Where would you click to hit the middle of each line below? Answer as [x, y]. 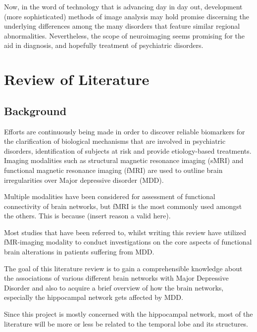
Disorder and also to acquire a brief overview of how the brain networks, [114, 287]
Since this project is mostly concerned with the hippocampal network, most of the [128, 314]
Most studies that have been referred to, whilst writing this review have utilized [125, 232]
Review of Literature [77, 79]
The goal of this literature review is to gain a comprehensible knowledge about [123, 268]
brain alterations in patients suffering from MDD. [79, 252]
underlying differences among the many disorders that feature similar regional [122, 26]
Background [35, 110]
